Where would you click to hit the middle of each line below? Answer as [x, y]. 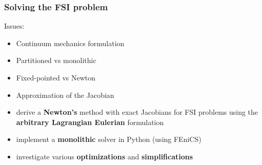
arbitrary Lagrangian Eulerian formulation [90, 122]
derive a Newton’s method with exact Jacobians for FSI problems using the [137, 112]
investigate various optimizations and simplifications [105, 156]
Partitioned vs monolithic [56, 60]
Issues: [14, 26]
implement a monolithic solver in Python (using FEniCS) [109, 139]
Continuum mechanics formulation [70, 43]
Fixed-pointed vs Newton [56, 77]
